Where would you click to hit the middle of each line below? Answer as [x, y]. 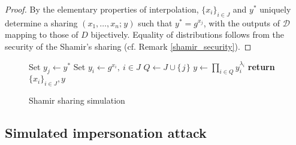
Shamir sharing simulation [77, 100]
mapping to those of [42, 34]
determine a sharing [41, 22]
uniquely [275, 9]
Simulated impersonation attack [106, 133]
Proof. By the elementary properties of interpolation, [102, 9]
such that [155, 22]
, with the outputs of [242, 22]
